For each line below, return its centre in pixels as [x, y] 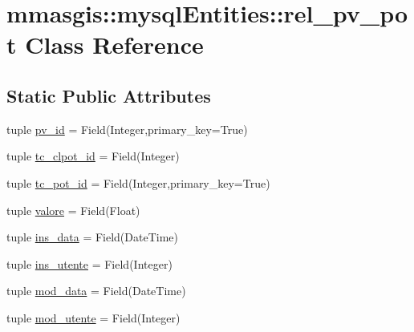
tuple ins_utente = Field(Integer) [89, 263]
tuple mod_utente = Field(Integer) [93, 317]
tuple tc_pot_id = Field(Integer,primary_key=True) [138, 182]
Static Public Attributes [109, 95]
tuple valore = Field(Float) [73, 210]
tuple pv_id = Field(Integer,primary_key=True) [127, 129]
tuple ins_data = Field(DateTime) [92, 237]
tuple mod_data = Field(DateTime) [96, 291]
